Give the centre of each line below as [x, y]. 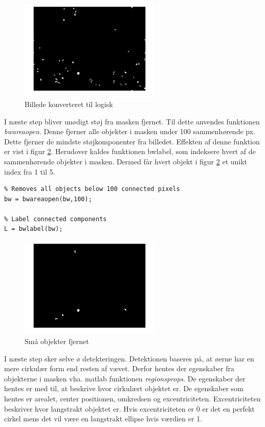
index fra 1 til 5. [30, 171]
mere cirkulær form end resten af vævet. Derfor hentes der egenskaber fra [119, 368]
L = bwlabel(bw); [34, 229]
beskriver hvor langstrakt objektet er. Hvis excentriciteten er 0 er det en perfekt [129, 408]
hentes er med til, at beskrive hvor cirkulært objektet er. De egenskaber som [124, 388]
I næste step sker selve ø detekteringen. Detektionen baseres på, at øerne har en [129, 358]
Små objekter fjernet [57, 341]
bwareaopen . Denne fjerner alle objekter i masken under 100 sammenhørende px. [130, 131]
